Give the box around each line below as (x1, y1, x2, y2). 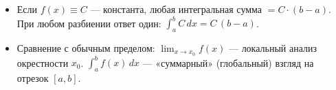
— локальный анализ (228, 40, 317, 55)
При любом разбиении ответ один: (16, 16, 161, 30)
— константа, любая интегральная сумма (90, 2, 262, 16)
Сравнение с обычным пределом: (16, 40, 155, 55)
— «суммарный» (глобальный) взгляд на (142, 55, 314, 70)
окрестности (16, 55, 69, 70)
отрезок (16, 71, 49, 85)
